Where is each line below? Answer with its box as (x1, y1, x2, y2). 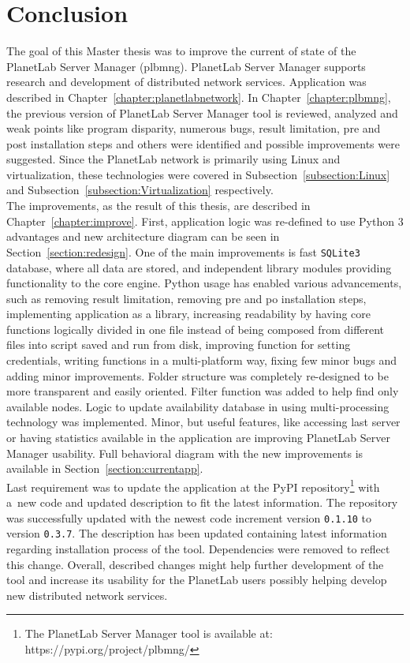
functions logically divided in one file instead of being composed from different (6, 320, 385, 337)
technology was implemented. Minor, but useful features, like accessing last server (6, 414, 401, 430)
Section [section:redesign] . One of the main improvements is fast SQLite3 (6, 243, 360, 260)
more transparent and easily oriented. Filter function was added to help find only (6, 383, 399, 399)
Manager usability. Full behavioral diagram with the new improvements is (6, 444, 363, 461)
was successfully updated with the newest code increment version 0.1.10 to (6, 509, 372, 526)
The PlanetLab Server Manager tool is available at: (24, 625, 273, 642)
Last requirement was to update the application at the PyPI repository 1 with (6, 476, 380, 495)
